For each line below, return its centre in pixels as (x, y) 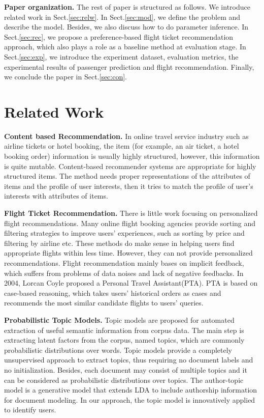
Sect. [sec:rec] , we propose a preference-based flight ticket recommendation (119, 36)
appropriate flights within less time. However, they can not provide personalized (128, 253)
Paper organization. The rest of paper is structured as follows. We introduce (127, 7)
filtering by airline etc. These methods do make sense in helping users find (119, 243)
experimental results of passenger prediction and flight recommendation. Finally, (129, 66)
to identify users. (30, 410)
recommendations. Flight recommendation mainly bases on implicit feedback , (124, 263)
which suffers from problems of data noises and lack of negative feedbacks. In (124, 273)
